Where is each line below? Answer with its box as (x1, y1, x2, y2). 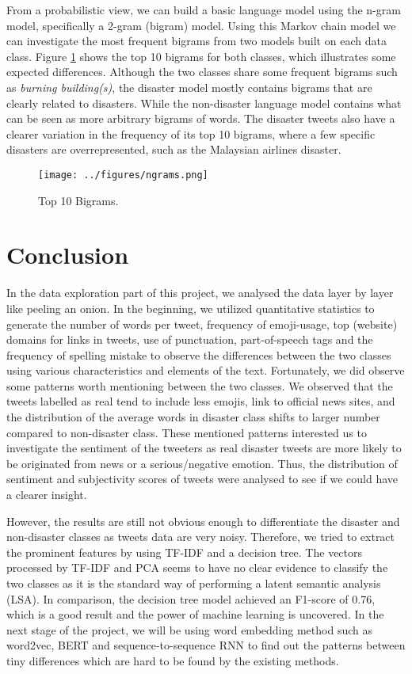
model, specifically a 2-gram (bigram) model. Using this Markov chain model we (6, 17, 396, 33)
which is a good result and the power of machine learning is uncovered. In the (6, 606, 384, 623)
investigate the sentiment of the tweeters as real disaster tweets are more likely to (6, 440, 402, 456)
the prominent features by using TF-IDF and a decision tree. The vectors (6, 543, 363, 560)
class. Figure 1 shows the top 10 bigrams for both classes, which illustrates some (6, 48, 396, 64)
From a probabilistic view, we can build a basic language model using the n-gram (6, 2, 401, 17)
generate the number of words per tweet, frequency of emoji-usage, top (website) (6, 315, 398, 332)
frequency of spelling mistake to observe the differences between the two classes (6, 346, 391, 363)
